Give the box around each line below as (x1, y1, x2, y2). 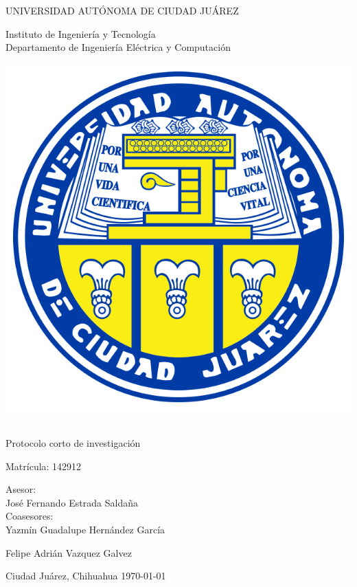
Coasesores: (5, 509, 54, 523)
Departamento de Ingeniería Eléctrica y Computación (5, 40, 231, 54)
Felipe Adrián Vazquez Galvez (5, 545, 132, 560)
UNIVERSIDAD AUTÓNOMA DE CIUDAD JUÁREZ (5, 3, 239, 17)
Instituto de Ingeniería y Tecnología (5, 26, 156, 41)
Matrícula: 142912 (5, 458, 82, 473)
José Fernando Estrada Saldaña (5, 495, 138, 509)
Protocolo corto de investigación (5, 435, 141, 450)
